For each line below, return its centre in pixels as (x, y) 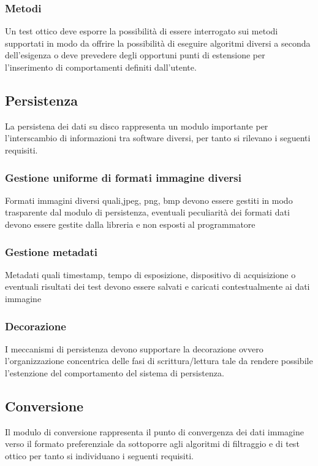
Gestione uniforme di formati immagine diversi (123, 177)
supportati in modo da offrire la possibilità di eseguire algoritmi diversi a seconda (158, 43)
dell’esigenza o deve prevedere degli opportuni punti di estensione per (135, 55)
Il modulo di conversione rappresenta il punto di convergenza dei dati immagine (154, 431)
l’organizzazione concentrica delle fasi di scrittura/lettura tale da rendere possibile (159, 361)
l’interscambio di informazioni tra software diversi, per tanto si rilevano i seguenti (158, 138)
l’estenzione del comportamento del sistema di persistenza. (115, 372)
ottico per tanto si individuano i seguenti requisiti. (99, 455)
